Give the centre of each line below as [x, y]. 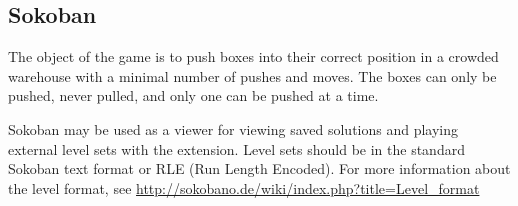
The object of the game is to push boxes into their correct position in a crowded [253, 56]
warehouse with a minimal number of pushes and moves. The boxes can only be [252, 75]
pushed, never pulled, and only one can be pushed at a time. [193, 95]
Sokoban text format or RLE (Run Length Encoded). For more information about [259, 168]
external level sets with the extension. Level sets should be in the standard [236, 148]
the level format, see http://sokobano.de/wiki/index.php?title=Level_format [244, 187]
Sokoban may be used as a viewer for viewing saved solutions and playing [233, 128]
